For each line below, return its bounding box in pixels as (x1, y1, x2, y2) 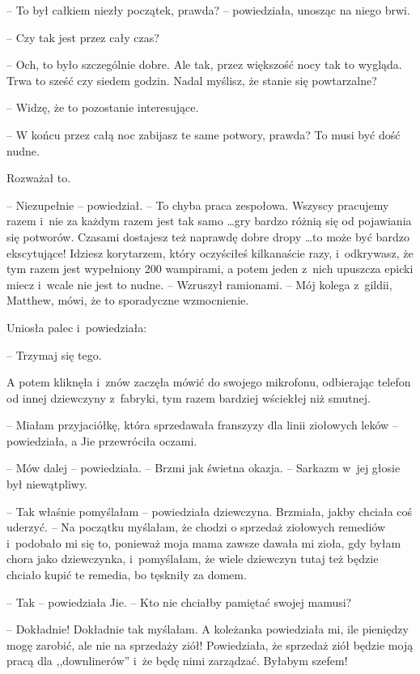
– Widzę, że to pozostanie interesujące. (6, 99, 199, 116)
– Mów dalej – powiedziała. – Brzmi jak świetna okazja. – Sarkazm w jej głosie (6, 459, 401, 476)
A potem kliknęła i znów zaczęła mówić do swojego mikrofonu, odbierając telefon (6, 373, 411, 390)
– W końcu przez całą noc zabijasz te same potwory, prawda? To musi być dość (6, 126, 401, 143)
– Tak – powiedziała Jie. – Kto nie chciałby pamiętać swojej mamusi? (6, 593, 352, 610)
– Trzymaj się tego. (6, 346, 102, 363)
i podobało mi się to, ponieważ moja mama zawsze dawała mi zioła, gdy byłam (6, 534, 401, 551)
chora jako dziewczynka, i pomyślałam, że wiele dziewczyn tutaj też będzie (6, 550, 379, 567)
